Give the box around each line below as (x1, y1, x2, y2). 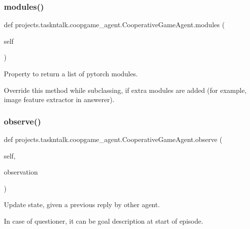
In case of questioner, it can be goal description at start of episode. (4, 215, 203, 226)
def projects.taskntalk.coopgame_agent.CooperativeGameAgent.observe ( (4, 134, 222, 144)
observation (4, 167, 38, 177)
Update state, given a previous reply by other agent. (4, 199, 160, 210)
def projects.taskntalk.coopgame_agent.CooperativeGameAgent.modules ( (4, 19, 225, 30)
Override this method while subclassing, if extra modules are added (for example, (4, 85, 247, 95)
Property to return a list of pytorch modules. (4, 69, 138, 78)
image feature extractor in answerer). (4, 94, 114, 105)
